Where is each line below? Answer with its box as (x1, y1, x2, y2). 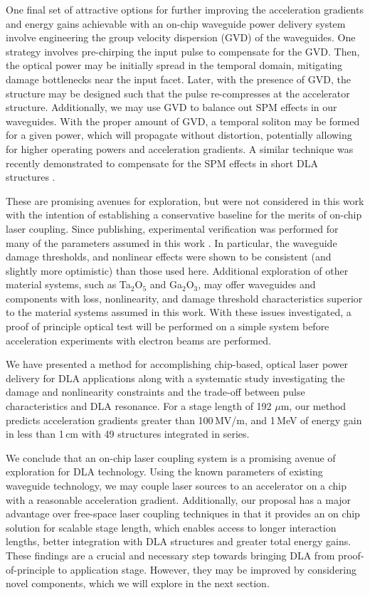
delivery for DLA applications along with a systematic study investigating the (6, 370, 345, 385)
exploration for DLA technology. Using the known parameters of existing (6, 464, 323, 479)
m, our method (280, 399, 347, 414)
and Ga (149, 277, 182, 292)
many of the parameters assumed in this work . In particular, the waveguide (6, 235, 337, 250)
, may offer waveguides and (198, 277, 316, 292)
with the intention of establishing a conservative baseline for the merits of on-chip (6, 207, 362, 222)
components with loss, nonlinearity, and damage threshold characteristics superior (6, 290, 363, 305)
